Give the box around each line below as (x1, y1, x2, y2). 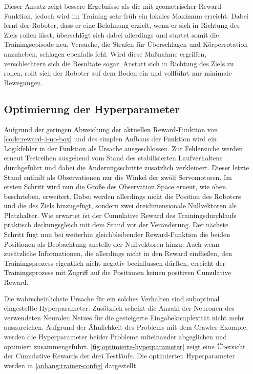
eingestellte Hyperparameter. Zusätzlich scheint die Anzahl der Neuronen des (4, 303, 234, 313)
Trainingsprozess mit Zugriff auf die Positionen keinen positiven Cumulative (4, 267, 232, 277)
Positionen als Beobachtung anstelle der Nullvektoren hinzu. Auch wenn (4, 238, 219, 249)
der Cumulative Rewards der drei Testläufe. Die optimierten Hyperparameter (4, 351, 235, 361)
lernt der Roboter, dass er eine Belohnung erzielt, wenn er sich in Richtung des (4, 20, 240, 30)
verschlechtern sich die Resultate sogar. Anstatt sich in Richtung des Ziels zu (4, 58, 234, 68)
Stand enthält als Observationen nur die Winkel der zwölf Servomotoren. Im (4, 172, 232, 182)
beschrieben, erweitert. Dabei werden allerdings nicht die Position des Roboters (4, 191, 241, 201)
